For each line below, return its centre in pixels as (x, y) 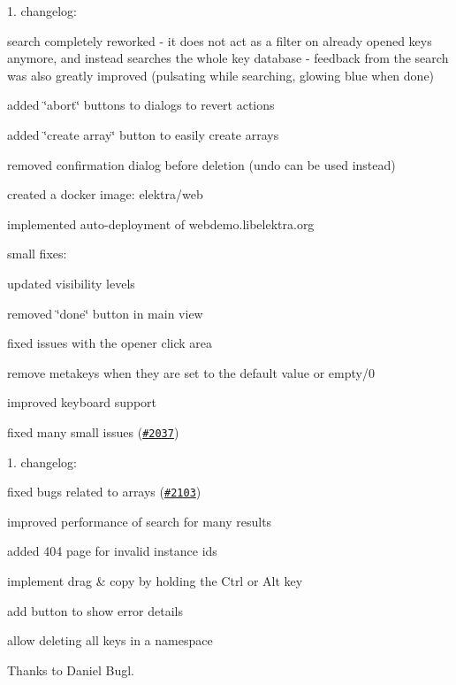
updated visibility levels (71, 283)
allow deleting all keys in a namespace (110, 640)
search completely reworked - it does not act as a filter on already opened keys (220, 40)
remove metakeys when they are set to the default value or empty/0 (191, 372)
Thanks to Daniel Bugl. (71, 670)
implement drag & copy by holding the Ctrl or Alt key (155, 581)
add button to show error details (95, 610)
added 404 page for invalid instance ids (112, 551)
